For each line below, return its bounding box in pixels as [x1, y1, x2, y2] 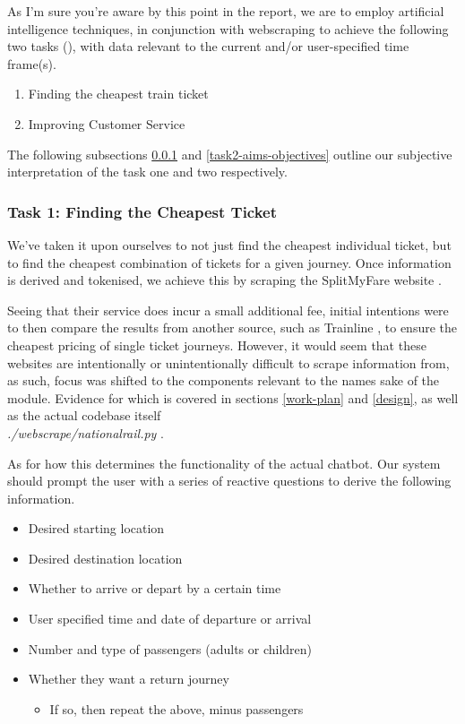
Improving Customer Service [28, 114, 185, 133]
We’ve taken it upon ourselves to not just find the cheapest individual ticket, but [7, 235, 452, 254]
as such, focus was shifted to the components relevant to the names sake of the [7, 371, 440, 390]
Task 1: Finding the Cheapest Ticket [7, 200, 278, 222]
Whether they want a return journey [28, 669, 229, 688]
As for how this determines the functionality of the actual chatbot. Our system [7, 453, 441, 472]
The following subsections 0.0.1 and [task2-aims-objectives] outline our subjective [7, 144, 452, 163]
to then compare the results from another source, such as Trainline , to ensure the [7, 318, 457, 337]
